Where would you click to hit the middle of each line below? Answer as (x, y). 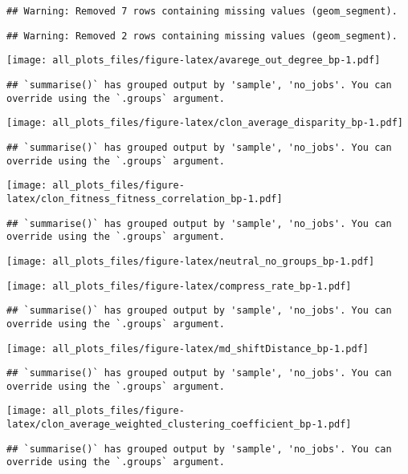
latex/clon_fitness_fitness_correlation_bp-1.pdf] (145, 199)
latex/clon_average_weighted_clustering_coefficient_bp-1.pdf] (179, 425)
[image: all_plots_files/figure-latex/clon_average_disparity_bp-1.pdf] (205, 123)
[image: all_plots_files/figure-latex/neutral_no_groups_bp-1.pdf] (191, 261)
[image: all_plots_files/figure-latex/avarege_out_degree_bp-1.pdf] (194, 61)
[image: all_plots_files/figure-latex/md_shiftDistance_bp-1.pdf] (188, 348)
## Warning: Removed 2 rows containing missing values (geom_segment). (202, 36)
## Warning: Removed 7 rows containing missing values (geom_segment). (202, 11)
